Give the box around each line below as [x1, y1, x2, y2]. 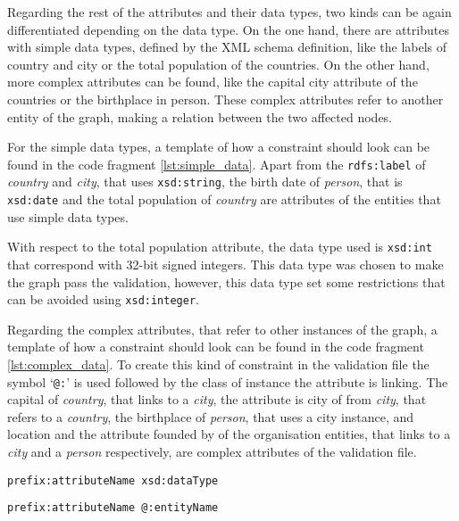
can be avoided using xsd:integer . [7, 290, 199, 309]
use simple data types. [7, 207, 129, 226]
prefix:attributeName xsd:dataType [7, 474, 219, 487]
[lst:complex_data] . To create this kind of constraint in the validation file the [7, 355, 430, 373]
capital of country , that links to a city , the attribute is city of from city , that [7, 390, 427, 409]
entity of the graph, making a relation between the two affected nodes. [7, 107, 393, 126]
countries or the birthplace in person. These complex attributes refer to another [7, 89, 444, 108]
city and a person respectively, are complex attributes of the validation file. [7, 442, 417, 461]
